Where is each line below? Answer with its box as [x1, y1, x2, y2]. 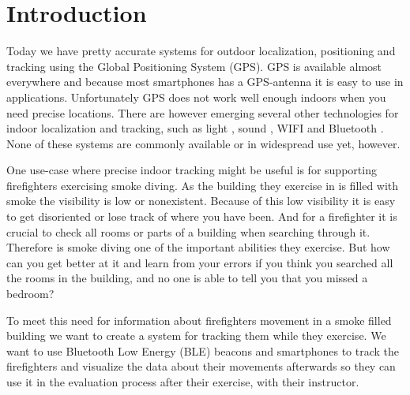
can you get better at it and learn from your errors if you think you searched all [6, 254, 393, 270]
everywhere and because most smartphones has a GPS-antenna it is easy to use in [6, 73, 404, 90]
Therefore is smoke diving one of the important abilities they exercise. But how [6, 239, 390, 255]
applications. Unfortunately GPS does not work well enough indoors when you [6, 88, 386, 105]
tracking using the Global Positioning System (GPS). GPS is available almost [6, 58, 382, 74]
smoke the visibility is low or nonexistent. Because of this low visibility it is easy [6, 192, 396, 209]
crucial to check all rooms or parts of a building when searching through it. [6, 223, 371, 240]
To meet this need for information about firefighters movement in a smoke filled [6, 311, 392, 328]
